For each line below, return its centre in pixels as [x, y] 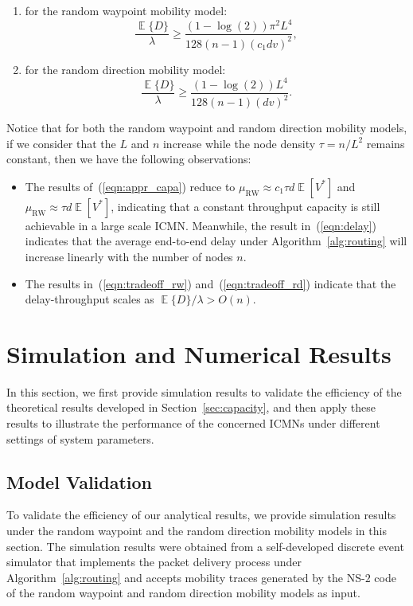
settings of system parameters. [80, 438]
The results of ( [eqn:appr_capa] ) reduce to [130, 186]
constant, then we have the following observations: [129, 159]
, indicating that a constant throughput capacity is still [245, 206]
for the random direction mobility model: [125, 69]
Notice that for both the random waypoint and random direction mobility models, [207, 127]
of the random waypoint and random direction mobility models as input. [183, 593]
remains [386, 143]
